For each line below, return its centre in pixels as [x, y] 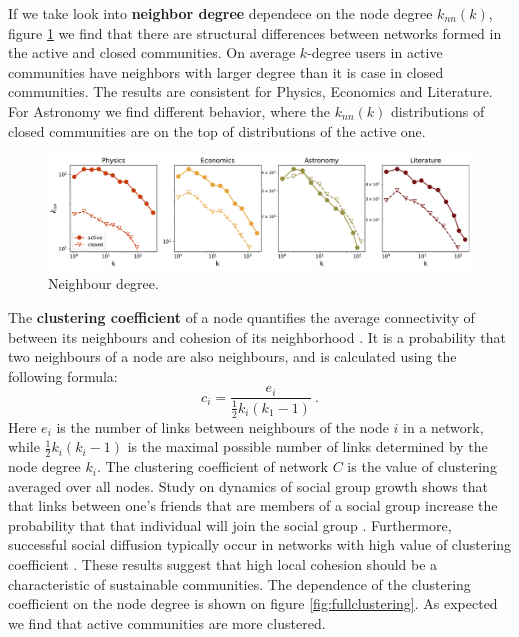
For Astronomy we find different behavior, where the [169, 110]
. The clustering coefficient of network [212, 466]
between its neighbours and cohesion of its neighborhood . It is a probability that [257, 336]
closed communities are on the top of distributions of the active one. [217, 130]
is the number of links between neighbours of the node [222, 426]
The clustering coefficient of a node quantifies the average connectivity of [241, 317]
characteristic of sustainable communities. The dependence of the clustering [239, 583]
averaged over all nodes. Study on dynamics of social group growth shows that [248, 485]
